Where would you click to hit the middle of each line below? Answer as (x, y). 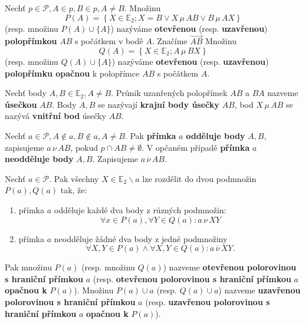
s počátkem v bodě (109, 41)
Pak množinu (28, 267)
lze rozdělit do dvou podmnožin (199, 178)
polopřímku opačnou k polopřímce (72, 73)
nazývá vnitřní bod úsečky (55, 116)
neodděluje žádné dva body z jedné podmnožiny (141, 238)
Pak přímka (153, 135)
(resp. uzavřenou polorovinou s (208, 301)
